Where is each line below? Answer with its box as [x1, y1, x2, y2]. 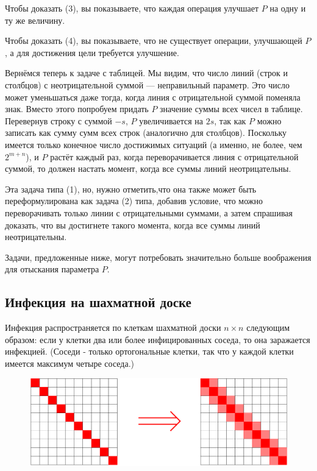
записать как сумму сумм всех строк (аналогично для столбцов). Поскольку [5, 126, 287, 139]
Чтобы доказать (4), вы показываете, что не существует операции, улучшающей [5, 34, 302, 47]
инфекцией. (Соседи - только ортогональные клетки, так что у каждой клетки [5, 345, 294, 358]
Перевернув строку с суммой [5, 114, 112, 127]
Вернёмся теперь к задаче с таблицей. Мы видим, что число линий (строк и [5, 66, 288, 79]
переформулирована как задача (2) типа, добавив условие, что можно [5, 194, 263, 207]
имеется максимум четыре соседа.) [5, 356, 135, 369]
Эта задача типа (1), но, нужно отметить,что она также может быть [5, 182, 257, 195]
